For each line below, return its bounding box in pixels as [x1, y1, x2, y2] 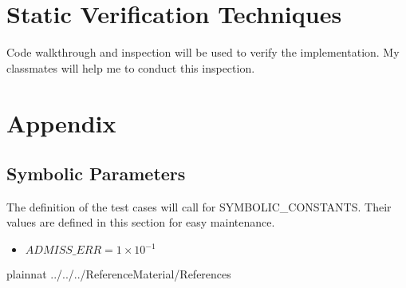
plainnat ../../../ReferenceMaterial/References [6, 266, 231, 282]
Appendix [6, 106, 116, 139]
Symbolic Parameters [6, 161, 186, 186]
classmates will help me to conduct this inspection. [6, 59, 255, 76]
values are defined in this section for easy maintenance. [6, 214, 275, 231]
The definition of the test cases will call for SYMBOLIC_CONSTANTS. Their [6, 198, 392, 215]
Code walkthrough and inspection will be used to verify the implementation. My [6, 44, 400, 61]
